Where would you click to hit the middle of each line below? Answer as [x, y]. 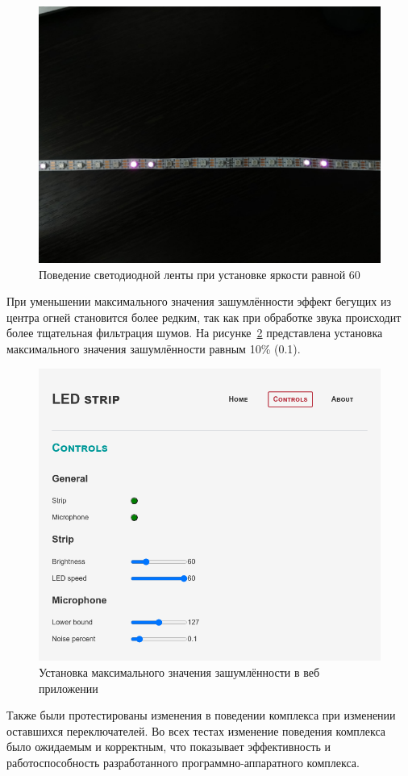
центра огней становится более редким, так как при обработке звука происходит [204, 317]
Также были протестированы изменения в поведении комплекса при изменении [201, 715]
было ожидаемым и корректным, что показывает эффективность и [169, 747]
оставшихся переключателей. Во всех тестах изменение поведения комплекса [196, 730]
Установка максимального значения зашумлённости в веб [179, 672]
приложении [69, 688]
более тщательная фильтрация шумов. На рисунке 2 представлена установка [195, 333]
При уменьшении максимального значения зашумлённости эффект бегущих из [199, 301]
